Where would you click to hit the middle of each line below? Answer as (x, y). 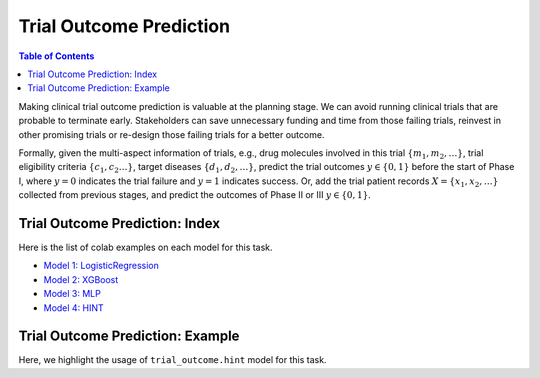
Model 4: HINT (73, 307)
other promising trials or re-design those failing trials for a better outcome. (171, 134)
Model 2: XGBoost (81, 279)
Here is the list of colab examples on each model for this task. (146, 247)
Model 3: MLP (72, 294)
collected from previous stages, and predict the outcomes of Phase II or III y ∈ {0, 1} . (195, 195)
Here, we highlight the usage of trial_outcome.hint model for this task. (172, 360)
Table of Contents (56, 56)
